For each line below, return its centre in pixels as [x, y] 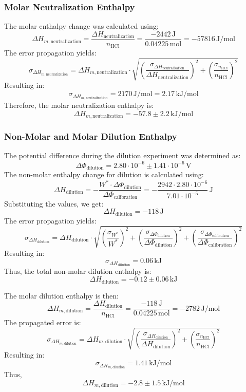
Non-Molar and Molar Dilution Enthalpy [91, 136]
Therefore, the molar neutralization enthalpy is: [79, 105]
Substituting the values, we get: [54, 203]
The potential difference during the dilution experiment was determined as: [122, 155]
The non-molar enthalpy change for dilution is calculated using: [104, 174]
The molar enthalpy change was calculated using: [81, 26]
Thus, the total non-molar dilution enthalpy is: [78, 271]
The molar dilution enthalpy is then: [61, 295]
